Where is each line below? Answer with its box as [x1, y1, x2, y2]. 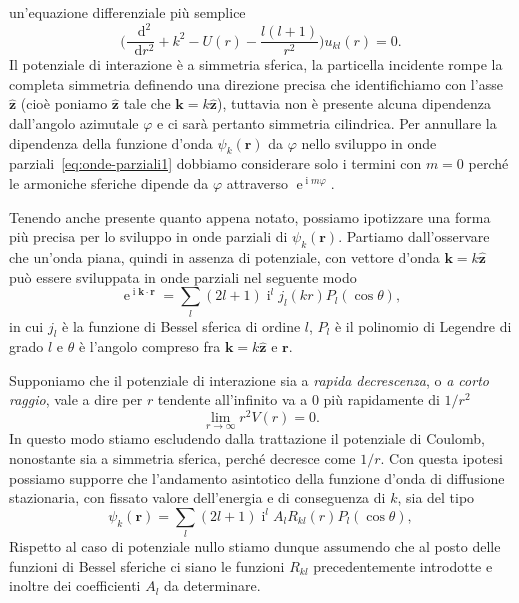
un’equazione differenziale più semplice [9, 2, 246, 22]
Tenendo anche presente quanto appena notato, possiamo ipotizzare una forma [9, 206, 491, 227]
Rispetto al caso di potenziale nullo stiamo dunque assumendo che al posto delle [9, 536, 501, 557]
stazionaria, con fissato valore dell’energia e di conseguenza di [9, 487, 386, 508]
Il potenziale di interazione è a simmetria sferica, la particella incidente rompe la [9, 54, 503, 75]
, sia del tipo [397, 487, 475, 508]
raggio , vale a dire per [9, 389, 143, 410]
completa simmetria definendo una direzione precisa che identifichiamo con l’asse [9, 73, 503, 94]
